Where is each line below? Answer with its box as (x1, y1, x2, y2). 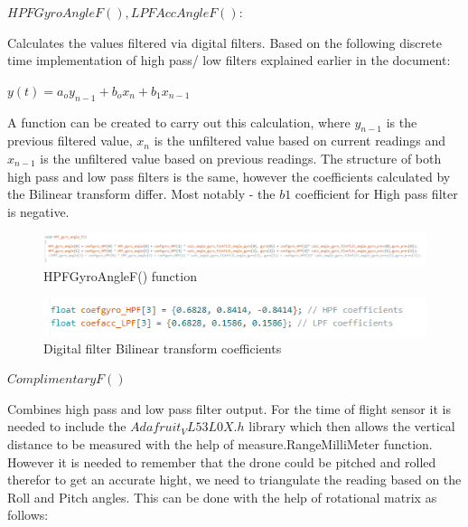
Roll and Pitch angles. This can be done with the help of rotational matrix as (7, 487, 437, 506)
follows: (7, 505, 49, 524)
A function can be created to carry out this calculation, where (7, 112, 351, 131)
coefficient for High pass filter (295, 184, 458, 203)
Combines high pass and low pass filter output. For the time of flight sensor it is (7, 399, 451, 418)
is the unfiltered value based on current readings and (154, 131, 446, 150)
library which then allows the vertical (248, 417, 455, 436)
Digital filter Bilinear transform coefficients (43, 338, 282, 357)
